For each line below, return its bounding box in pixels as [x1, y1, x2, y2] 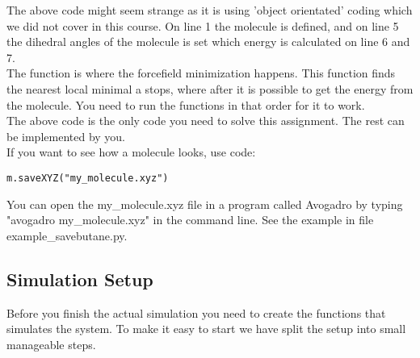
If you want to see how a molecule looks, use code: [6, 144, 256, 160]
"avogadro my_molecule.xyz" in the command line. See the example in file [6, 211, 374, 228]
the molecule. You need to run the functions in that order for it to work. [6, 96, 365, 113]
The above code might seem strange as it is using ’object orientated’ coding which [6, 2, 413, 18]
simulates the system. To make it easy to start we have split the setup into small [6, 320, 406, 337]
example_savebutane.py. [6, 227, 128, 244]
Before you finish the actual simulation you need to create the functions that [6, 304, 386, 321]
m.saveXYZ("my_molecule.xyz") [6, 172, 169, 184]
